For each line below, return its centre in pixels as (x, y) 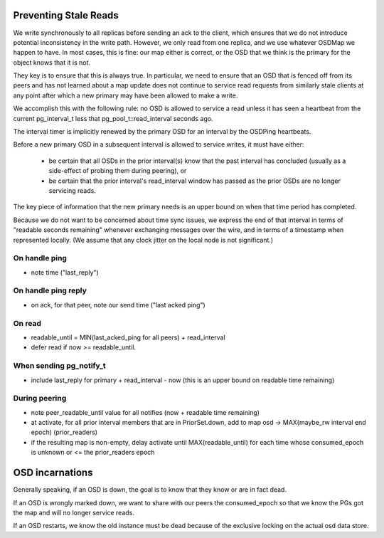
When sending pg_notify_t (59, 366)
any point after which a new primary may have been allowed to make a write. (126, 95)
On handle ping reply (50, 290)
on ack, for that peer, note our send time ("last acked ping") (118, 305)
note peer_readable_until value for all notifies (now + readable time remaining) (145, 412)
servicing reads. (72, 190)
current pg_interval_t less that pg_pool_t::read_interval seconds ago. (113, 118)
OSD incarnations (53, 473)
